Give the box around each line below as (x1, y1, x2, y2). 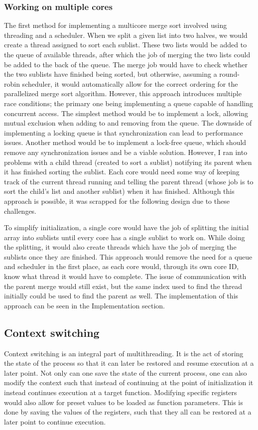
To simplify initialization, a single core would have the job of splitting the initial (4, 222, 249, 233)
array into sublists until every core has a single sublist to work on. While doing (4, 232, 245, 242)
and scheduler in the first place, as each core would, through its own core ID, (4, 261, 239, 272)
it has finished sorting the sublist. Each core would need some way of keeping (4, 166, 240, 177)
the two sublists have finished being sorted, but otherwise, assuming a (4, 69, 217, 79)
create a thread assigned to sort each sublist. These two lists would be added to (4, 39, 247, 50)
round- (219, 69, 240, 79)
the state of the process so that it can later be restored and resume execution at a (4, 358, 254, 368)
